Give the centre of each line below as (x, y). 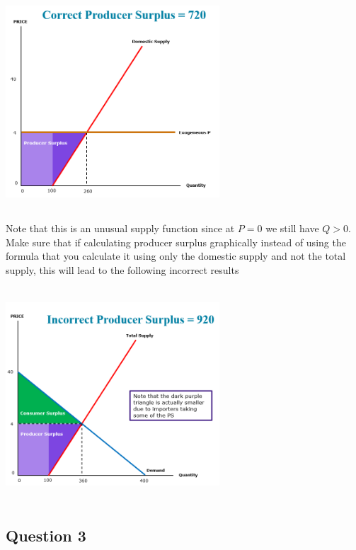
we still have (292, 228)
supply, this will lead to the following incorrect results (122, 269)
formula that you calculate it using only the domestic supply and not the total (176, 256)
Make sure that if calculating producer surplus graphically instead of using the (176, 242)
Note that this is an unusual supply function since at (120, 228)
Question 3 (46, 535)
